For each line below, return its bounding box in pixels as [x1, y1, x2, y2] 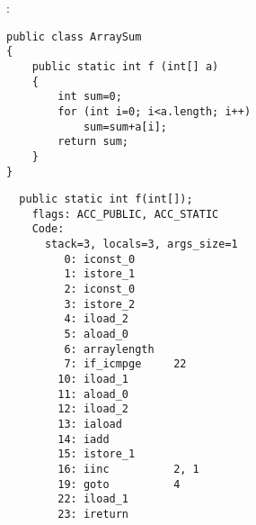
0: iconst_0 [64, 252, 136, 266]
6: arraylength [64, 342, 154, 356]
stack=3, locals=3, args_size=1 [44, 238, 238, 251]
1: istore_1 [64, 267, 136, 281]
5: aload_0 [64, 328, 129, 341]
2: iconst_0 [64, 283, 136, 296]
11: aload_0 [57, 387, 129, 401]
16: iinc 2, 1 [57, 462, 199, 475]
